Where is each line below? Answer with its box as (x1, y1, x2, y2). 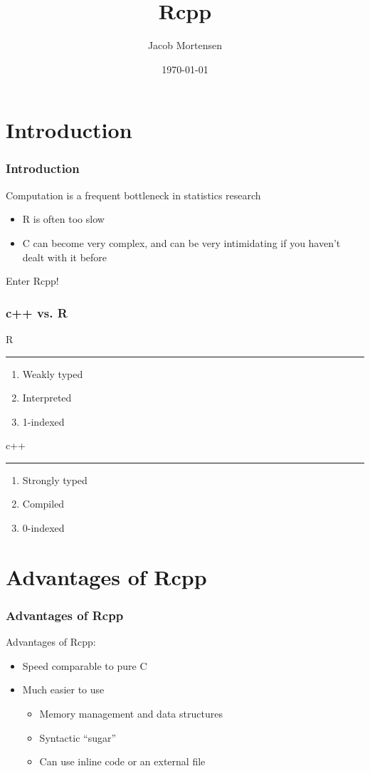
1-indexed (22, 414, 65, 429)
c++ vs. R (6, 303, 68, 321)
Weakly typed (22, 366, 83, 381)
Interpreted (22, 390, 72, 405)
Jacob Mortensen (147, 38, 223, 53)
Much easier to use (22, 682, 105, 697)
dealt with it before (22, 249, 107, 264)
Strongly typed (22, 472, 88, 487)
